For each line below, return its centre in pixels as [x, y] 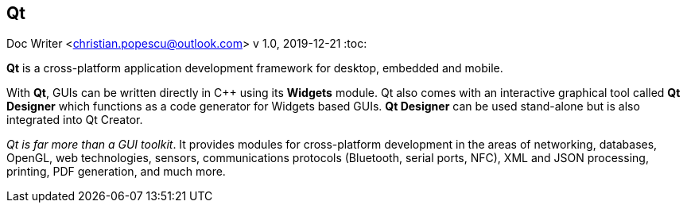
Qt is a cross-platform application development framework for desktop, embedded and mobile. [255, 68]
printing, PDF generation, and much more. [116, 172]
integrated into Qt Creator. [75, 120]
